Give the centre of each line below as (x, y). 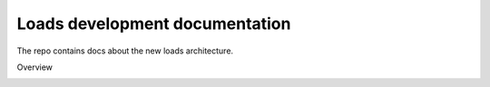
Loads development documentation (154, 24)
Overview (35, 67)
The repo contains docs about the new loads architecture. (125, 51)
